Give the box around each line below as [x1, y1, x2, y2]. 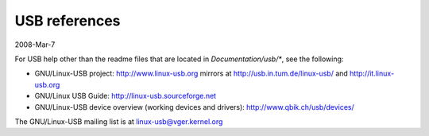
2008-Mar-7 [14, 40, 56, 49]
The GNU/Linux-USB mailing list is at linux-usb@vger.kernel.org [14, 116, 223, 126]
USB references [14, 12, 121, 29]
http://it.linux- [350, 68, 395, 79]
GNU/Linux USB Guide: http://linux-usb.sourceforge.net [34, 91, 217, 101]
